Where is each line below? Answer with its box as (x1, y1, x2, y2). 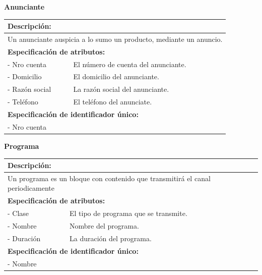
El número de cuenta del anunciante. (73, 59, 186, 69)
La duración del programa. (70, 233, 152, 243)
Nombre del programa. (70, 221, 139, 231)
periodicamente (8, 183, 54, 193)
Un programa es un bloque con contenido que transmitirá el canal (8, 173, 211, 183)
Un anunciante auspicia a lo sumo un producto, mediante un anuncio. (8, 33, 223, 44)
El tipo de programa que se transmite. (70, 208, 187, 218)
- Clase (8, 208, 29, 218)
